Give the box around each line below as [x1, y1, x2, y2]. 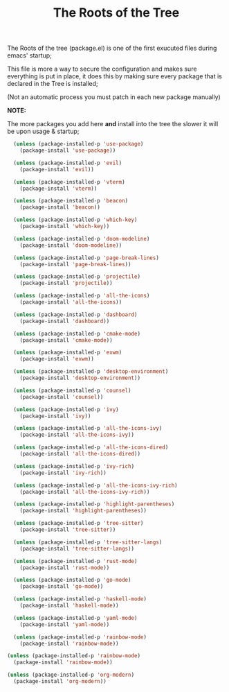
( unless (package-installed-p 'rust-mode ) [13, 557, 138, 564]
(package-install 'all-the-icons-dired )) [19, 451, 140, 458]
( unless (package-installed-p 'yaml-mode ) [13, 614, 138, 621]
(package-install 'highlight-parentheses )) [19, 508, 147, 514]
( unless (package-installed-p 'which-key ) [13, 216, 138, 223]
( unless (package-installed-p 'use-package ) [13, 141, 144, 148]
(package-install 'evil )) [19, 166, 95, 173]
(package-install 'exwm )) [19, 356, 95, 363]
